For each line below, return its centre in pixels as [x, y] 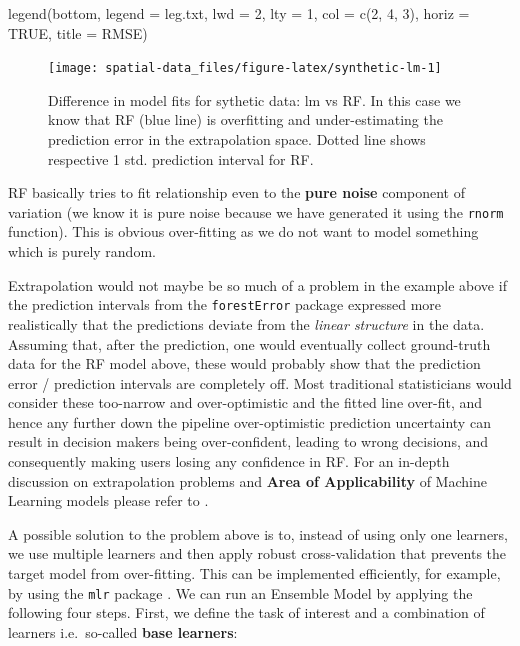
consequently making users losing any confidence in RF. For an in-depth [229, 461]
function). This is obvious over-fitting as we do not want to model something [243, 231]
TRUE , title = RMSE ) [78, 32]
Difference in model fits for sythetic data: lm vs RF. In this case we [254, 99]
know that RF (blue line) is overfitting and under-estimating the [245, 119]
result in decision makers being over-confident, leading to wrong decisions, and [248, 441]
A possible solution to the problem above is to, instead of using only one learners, [258, 533]
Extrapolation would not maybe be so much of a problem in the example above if [257, 284]
